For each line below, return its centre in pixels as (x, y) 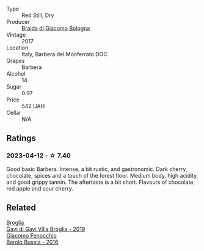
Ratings (21, 138)
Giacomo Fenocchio (31, 235)
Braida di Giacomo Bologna (56, 28)
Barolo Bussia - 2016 (32, 242)
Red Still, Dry (38, 15)
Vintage (16, 35)
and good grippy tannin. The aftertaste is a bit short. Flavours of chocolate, (101, 182)
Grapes (16, 61)
